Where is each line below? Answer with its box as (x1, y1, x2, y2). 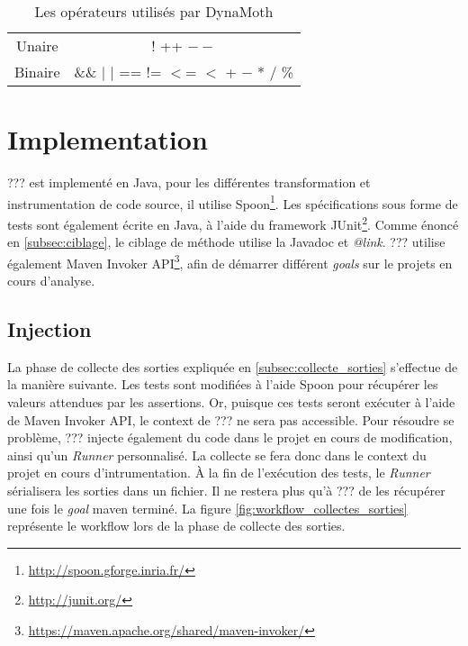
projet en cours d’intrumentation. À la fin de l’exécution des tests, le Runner (7, 463, 430, 482)
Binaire (14, 61, 60, 82)
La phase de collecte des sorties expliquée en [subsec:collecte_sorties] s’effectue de (7, 357, 458, 376)
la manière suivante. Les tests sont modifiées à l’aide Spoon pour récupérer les (7, 375, 438, 394)
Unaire (15, 35, 58, 56)
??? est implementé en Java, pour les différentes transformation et (7, 173, 371, 192)
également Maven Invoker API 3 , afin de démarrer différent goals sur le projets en (7, 250, 453, 272)
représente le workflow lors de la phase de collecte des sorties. (7, 516, 346, 535)
